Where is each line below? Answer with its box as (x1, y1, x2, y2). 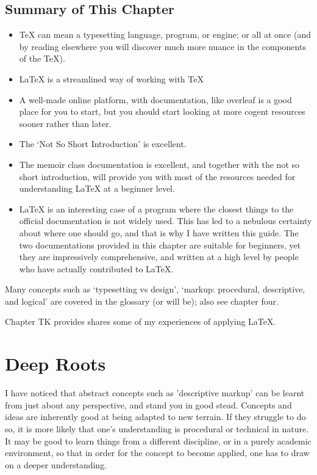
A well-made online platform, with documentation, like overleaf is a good (19, 93, 292, 106)
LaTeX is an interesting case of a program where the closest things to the (19, 202, 294, 215)
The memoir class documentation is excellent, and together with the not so (19, 158, 300, 170)
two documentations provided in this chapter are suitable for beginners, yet (19, 238, 301, 251)
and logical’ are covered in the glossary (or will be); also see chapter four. (5, 294, 279, 307)
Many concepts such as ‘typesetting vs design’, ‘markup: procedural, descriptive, (5, 283, 305, 296)
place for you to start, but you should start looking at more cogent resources (19, 105, 305, 118)
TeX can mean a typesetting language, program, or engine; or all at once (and (19, 28, 311, 41)
